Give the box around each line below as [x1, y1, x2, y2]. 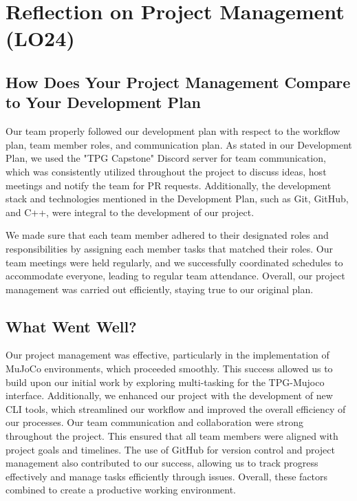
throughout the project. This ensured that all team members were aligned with [6, 429, 338, 443]
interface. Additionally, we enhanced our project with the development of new [6, 388, 333, 403]
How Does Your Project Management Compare [6, 71, 351, 92]
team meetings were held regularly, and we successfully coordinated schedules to [6, 255, 343, 269]
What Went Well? [6, 315, 137, 337]
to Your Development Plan [6, 92, 201, 113]
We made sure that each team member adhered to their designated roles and [6, 228, 329, 242]
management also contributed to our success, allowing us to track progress [6, 456, 318, 470]
